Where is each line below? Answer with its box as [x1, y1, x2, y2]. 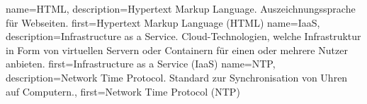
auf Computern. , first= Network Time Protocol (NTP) [6, 84, 240, 98]
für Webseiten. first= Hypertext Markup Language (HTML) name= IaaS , [6, 15, 320, 30]
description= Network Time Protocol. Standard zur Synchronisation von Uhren [6, 70, 348, 84]
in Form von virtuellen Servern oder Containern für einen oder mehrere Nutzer [6, 42, 348, 57]
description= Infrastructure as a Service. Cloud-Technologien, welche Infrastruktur [6, 29, 361, 44]
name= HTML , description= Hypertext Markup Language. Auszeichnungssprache [6, 1, 356, 15]
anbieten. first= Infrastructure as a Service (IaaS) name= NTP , [6, 56, 276, 71]
